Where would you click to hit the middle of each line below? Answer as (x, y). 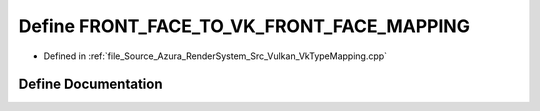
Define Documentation (90, 84)
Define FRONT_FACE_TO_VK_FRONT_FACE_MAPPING (244, 26)
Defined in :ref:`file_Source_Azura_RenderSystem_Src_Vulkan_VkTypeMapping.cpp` (215, 56)
